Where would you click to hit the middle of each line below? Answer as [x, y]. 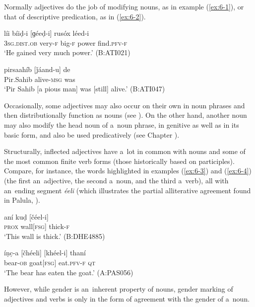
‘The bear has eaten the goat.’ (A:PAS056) [69, 272]
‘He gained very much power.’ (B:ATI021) [67, 52]
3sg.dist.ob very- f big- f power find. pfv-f [66, 42]
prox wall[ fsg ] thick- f [37, 226]
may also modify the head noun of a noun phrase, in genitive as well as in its [122, 124]
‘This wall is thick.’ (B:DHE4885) [55, 236]
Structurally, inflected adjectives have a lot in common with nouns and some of [125, 151]
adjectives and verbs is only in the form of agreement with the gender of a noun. [127, 298]
